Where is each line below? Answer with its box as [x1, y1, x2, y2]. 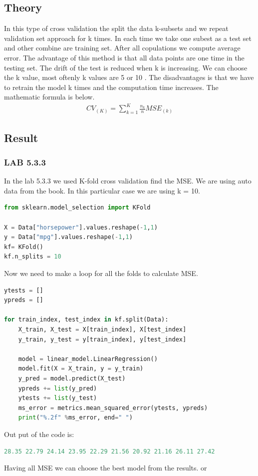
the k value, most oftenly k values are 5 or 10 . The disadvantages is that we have [4, 72, 254, 82]
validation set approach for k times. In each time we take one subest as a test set [4, 32, 252, 43]
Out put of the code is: [4, 428, 74, 439]
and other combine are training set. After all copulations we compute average [4, 42, 241, 53]
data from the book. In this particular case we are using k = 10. [4, 185, 200, 195]
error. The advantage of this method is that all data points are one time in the [4, 52, 245, 62]
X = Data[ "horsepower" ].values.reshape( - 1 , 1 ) [4, 223, 158, 231]
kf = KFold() [4, 243, 43, 250]
